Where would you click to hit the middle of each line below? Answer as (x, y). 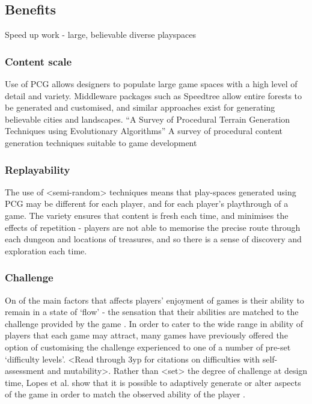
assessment (25, 371)
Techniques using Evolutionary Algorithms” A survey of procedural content (144, 131)
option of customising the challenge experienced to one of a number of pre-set (148, 347)
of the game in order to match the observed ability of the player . (125, 394)
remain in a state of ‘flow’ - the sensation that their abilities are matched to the (152, 312)
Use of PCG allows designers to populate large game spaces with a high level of (151, 84)
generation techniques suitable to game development (101, 142)
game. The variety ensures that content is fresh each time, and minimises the (147, 215)
